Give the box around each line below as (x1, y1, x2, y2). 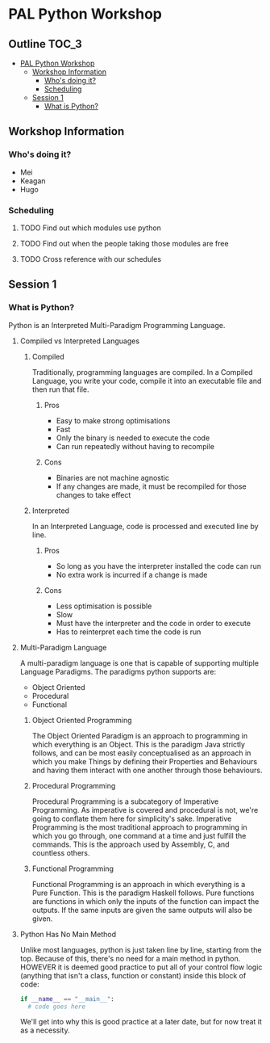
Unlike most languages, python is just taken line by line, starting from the (19, 944, 262, 954)
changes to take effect (56, 490, 131, 499)
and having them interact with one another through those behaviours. (31, 765, 263, 775)
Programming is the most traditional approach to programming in (31, 822, 247, 832)
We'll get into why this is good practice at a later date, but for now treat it (19, 1017, 262, 1027)
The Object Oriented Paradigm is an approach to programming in (31, 730, 248, 740)
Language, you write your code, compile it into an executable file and (31, 376, 262, 385)
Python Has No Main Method (19, 929, 117, 939)
